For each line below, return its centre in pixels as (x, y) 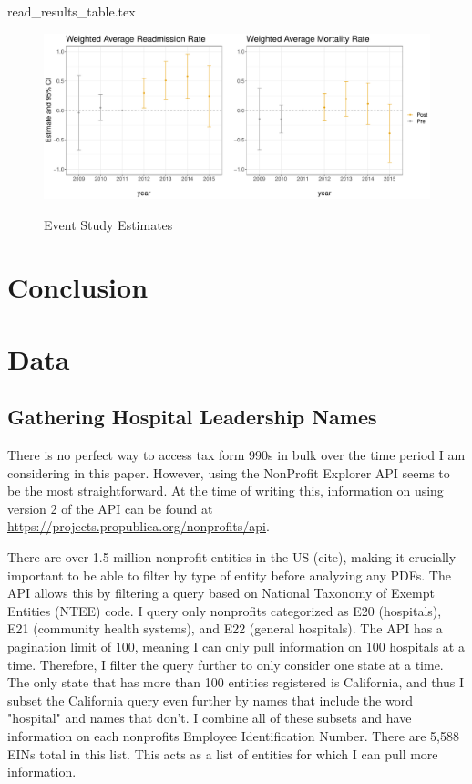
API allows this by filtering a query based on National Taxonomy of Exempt (221, 593)
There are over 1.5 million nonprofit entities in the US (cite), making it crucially (232, 557)
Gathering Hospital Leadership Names (192, 417)
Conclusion (78, 287)
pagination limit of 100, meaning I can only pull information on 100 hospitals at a (236, 647)
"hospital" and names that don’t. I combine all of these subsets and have (210, 718)
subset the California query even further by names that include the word (210, 700)
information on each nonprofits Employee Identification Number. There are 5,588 (233, 736)
